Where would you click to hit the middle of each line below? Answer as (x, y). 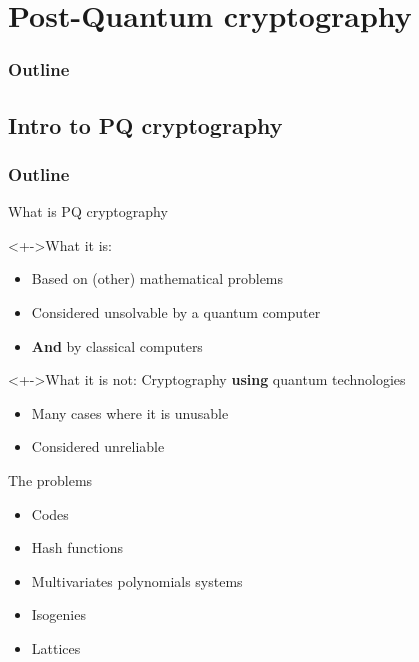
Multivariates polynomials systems (137, 580)
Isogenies (58, 614)
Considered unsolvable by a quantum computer (176, 312)
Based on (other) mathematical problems (157, 278)
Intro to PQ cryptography (145, 124)
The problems (50, 479)
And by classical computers (117, 345)
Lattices (56, 647)
